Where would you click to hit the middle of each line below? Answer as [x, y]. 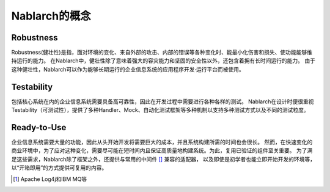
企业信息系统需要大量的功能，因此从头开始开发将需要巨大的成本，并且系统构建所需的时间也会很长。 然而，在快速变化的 [162, 142]
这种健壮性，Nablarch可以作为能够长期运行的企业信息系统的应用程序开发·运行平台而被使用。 [128, 69]
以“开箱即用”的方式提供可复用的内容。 [59, 168]
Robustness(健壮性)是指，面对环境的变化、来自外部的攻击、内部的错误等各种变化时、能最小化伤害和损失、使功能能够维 [162, 53]
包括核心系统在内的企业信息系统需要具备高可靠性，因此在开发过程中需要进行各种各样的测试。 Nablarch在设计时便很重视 [163, 102]
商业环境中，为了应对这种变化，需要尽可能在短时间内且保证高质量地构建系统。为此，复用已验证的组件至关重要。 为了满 [162, 150]
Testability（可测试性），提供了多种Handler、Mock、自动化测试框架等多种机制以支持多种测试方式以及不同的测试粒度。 [160, 110]
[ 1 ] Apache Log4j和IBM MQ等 [50, 179]
